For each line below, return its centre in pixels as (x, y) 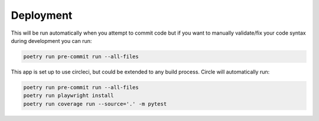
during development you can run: (51, 41)
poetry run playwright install (69, 96)
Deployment (42, 15)
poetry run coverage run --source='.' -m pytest (95, 104)
